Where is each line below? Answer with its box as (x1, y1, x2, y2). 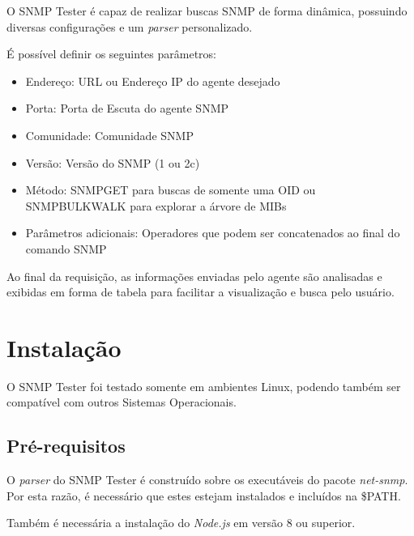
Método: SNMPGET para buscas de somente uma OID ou (25, 181, 316, 198)
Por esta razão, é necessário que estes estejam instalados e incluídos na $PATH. (6, 487, 401, 504)
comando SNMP (25, 240, 107, 257)
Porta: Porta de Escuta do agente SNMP (25, 100, 229, 117)
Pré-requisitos (6, 433, 126, 458)
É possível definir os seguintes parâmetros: (6, 45, 216, 62)
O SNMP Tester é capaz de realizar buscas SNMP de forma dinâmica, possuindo (6, 2, 408, 19)
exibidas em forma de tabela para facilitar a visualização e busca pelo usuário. (6, 283, 395, 300)
